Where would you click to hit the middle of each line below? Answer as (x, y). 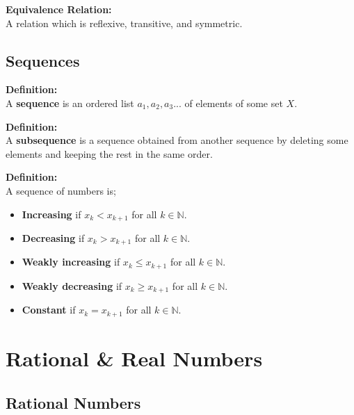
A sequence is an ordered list (70, 103)
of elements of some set (234, 103)
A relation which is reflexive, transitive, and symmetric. (124, 23)
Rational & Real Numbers (134, 358)
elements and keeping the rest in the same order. (109, 153)
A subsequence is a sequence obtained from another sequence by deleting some (177, 140)
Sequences (43, 60)
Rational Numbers (73, 402)
